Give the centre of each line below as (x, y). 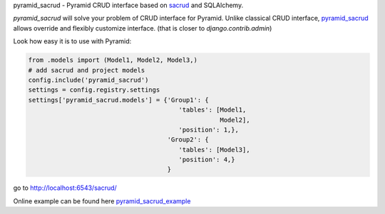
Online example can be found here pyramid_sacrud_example (102, 201)
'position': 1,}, (209, 129)
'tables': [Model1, (212, 110)
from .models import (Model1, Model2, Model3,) (113, 60)
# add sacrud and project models (87, 70)
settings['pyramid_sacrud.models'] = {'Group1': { (119, 100)
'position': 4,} (207, 160)
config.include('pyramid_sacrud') (88, 80)
